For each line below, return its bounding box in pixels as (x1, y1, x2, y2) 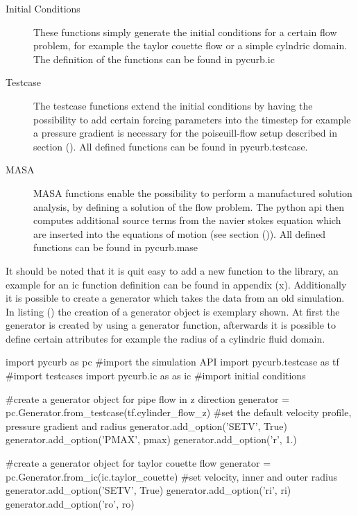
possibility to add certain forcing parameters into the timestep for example (33, 112, 351, 126)
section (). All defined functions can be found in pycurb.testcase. (33, 139, 308, 153)
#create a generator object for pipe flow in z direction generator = (6, 391, 289, 406)
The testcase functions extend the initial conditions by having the (33, 98, 313, 112)
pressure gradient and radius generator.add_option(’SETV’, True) (6, 418, 287, 433)
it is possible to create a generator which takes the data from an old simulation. (6, 291, 345, 305)
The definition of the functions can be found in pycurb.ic (33, 51, 275, 66)
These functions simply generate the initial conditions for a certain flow (33, 24, 337, 39)
